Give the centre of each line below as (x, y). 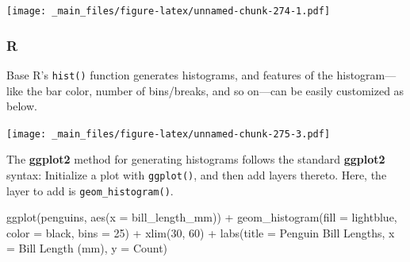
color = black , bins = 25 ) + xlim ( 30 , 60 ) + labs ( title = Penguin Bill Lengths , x (201, 232)
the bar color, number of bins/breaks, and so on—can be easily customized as (215, 90)
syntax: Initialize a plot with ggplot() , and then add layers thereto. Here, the (197, 174)
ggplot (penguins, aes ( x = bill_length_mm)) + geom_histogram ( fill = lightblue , (202, 217)
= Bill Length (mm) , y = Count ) (87, 248)
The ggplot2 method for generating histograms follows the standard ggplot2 (196, 159)
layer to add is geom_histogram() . (90, 190)
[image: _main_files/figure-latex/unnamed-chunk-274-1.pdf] (169, 11)
